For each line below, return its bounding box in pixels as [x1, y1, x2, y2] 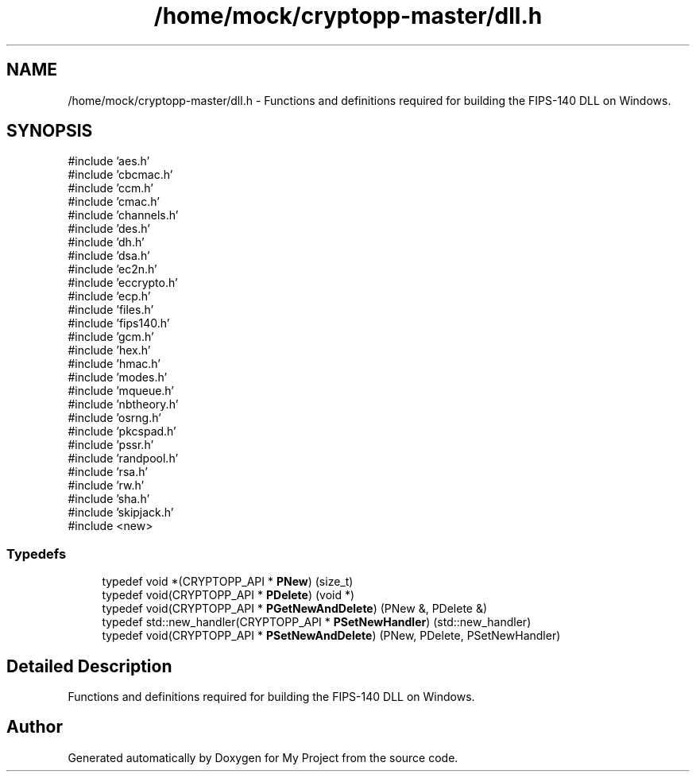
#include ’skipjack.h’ [68, 505, 174, 520]
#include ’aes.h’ [68, 154, 150, 168]
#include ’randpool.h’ [68, 451, 179, 466]
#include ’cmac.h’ [68, 195, 160, 209]
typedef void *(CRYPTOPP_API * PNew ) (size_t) [102, 575, 354, 589]
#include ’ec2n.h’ [68, 262, 157, 277]
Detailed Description [6, 656, 172, 676]
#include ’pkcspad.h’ [68, 424, 176, 439]
